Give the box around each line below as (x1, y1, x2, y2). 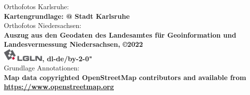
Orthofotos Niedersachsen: (4, 20, 82, 30)
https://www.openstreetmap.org (4, 81, 114, 92)
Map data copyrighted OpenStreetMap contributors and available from (4, 72, 246, 82)
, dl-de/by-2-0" (42, 53, 92, 63)
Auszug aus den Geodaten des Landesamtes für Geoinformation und (4, 29, 236, 40)
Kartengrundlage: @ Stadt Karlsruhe (4, 11, 130, 21)
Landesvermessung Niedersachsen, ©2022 (4, 39, 143, 49)
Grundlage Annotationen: (4, 63, 80, 73)
